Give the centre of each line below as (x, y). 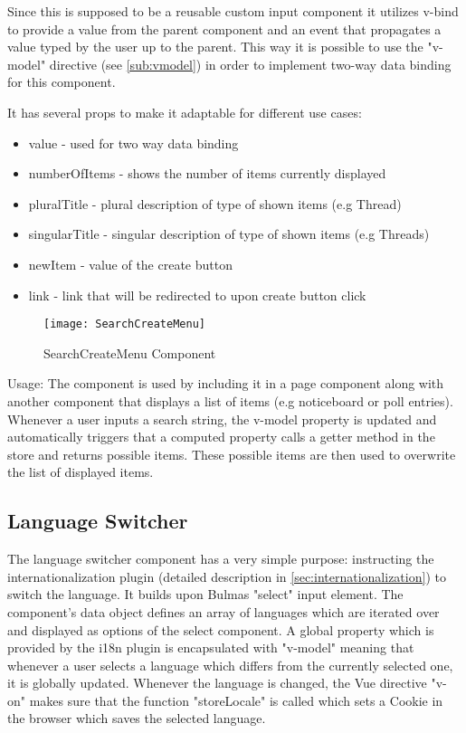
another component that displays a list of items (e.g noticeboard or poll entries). (230, 400)
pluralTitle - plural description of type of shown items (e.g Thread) (215, 203)
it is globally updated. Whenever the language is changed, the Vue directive (217, 683)
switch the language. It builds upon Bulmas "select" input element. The (205, 594)
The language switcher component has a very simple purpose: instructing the (221, 559)
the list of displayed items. (81, 472)
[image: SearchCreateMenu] (124, 324)
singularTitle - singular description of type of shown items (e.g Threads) (229, 234)
